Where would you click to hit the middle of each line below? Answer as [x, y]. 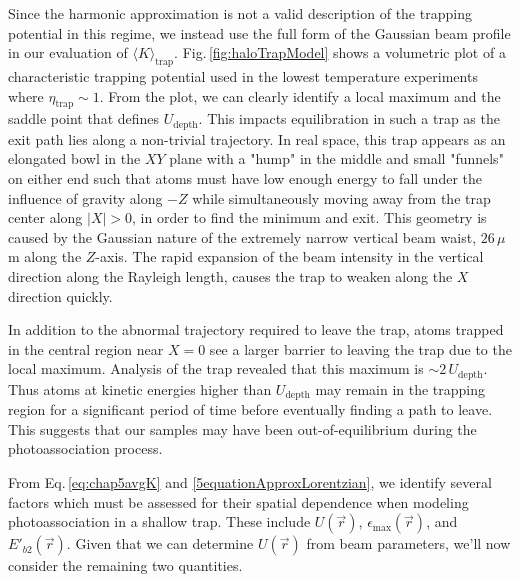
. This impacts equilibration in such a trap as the [349, 118]
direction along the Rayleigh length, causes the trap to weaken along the [230, 275]
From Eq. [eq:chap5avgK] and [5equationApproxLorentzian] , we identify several [250, 482]
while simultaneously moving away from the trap [341, 197]
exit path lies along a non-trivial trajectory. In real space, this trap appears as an [257, 138]
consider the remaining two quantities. [125, 565]
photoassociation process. [85, 448]
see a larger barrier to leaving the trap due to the [360, 348]
